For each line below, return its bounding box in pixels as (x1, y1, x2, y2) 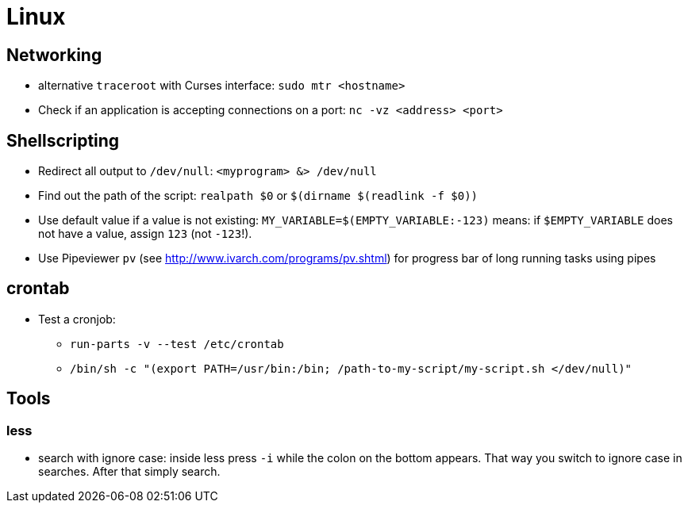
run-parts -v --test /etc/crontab (70, 337, 284, 350)
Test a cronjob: (38, 312, 116, 326)
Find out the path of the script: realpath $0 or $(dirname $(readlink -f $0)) (38, 189, 479, 203)
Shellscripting (6, 130, 120, 151)
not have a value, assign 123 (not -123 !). (38, 227, 252, 241)
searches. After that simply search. (38, 465, 221, 479)
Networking (6, 44, 102, 65)
